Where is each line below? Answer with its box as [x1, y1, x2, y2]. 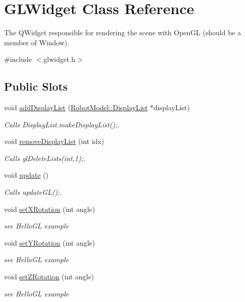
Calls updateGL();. [4, 187, 62, 197]
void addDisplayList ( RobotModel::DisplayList [4, 102, 148, 113]
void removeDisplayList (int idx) [4, 136, 104, 146]
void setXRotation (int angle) [4, 203, 95, 214]
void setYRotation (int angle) [4, 237, 95, 248]
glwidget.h [43, 54, 75, 64]
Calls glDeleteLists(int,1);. [4, 153, 86, 163]
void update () [4, 170, 49, 180]
